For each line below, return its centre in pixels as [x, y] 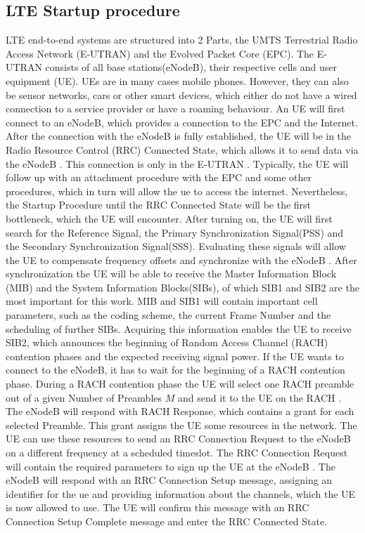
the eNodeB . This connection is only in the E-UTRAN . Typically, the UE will [177, 163]
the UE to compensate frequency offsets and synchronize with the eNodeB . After [181, 259]
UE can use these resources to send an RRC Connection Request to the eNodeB [178, 439]
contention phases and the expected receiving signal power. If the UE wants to [175, 356]
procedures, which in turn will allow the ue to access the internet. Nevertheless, [177, 191]
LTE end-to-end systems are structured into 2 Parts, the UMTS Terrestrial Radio [182, 40]
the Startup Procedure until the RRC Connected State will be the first [159, 205]
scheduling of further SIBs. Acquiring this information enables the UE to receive [179, 328]
